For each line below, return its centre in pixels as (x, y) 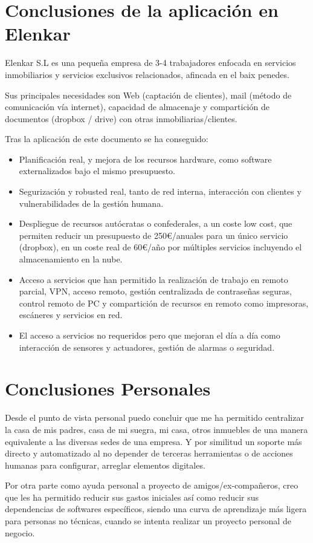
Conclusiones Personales (108, 389)
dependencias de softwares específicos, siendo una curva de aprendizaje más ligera (156, 509)
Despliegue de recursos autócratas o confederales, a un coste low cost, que (156, 223)
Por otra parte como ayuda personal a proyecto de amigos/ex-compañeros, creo (152, 485)
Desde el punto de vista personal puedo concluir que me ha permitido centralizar (154, 418)
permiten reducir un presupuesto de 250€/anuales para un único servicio (153, 235)
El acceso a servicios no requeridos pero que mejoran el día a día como (150, 335)
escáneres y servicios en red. (71, 315)
